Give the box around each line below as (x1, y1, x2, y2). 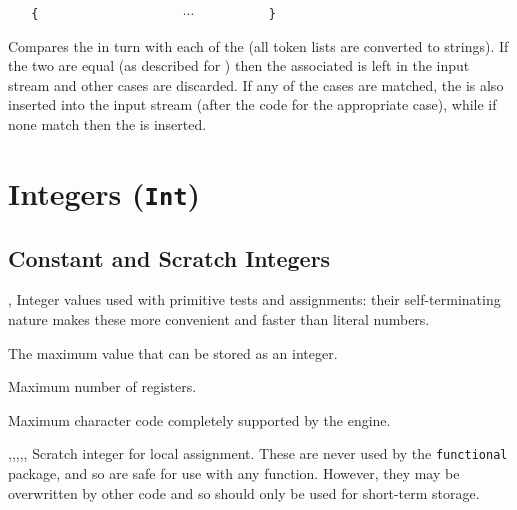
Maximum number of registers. (8, 376, 197, 397)
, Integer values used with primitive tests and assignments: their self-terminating (8, 289, 501, 310)
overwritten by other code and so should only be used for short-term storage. (8, 482, 480, 503)
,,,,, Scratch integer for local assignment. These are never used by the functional (8, 443, 508, 464)
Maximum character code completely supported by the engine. (8, 409, 391, 430)
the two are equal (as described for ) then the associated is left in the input (8, 55, 470, 76)
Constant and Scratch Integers (8, 242, 331, 273)
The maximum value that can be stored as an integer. (8, 342, 338, 363)
